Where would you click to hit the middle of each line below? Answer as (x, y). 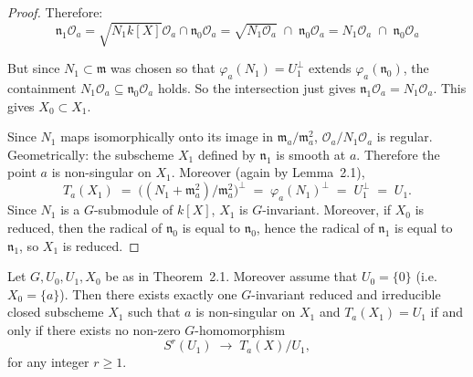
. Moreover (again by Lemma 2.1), (268, 172)
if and (447, 312)
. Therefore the (398, 154)
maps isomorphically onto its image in (167, 136)
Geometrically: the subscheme (91, 154)
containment (42, 87)
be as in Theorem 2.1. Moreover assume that (231, 276)
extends (330, 68)
